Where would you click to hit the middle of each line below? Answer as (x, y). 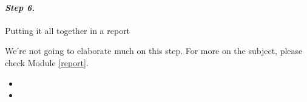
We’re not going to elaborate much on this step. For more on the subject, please (154, 51)
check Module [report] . (47, 62)
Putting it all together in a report (68, 30)
